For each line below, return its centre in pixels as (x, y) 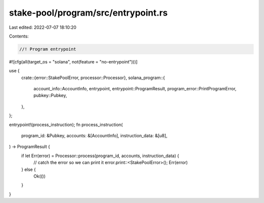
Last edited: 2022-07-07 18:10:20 (43, 27)
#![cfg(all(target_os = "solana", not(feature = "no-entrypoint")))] (73, 61)
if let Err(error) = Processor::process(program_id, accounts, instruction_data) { (100, 156)
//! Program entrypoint (48, 49)
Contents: (19, 36)
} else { (29, 169)
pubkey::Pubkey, (50, 96)
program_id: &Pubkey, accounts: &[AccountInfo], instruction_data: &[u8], (94, 136)
